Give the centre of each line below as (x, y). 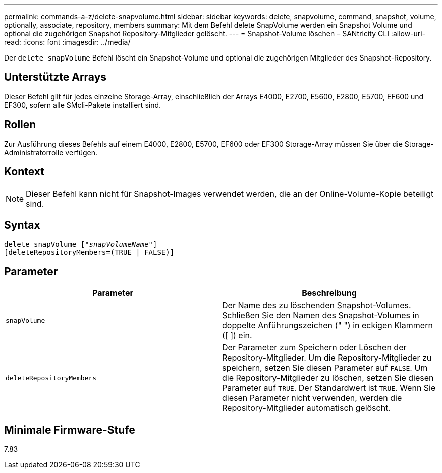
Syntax (22, 225)
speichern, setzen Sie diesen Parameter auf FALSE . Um (325, 368)
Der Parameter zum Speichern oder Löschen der (314, 348)
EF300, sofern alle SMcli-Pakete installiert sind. (83, 105)
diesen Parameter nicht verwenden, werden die (312, 398)
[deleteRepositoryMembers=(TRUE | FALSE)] (89, 252)
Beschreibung (329, 293)
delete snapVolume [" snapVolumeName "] (81, 244)
